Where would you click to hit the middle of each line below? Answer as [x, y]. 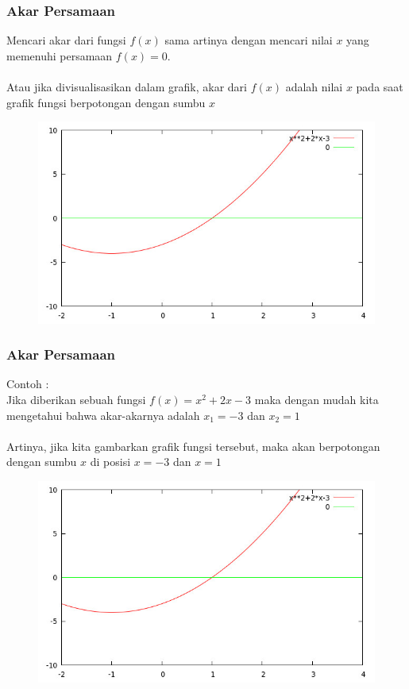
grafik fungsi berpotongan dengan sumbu [106, 102]
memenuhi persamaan [60, 55]
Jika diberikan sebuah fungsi [76, 399]
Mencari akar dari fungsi [66, 40]
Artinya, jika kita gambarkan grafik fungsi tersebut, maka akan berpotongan [193, 446]
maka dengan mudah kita [316, 399]
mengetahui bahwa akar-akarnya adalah [103, 415]
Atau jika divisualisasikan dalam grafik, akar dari [127, 87]
